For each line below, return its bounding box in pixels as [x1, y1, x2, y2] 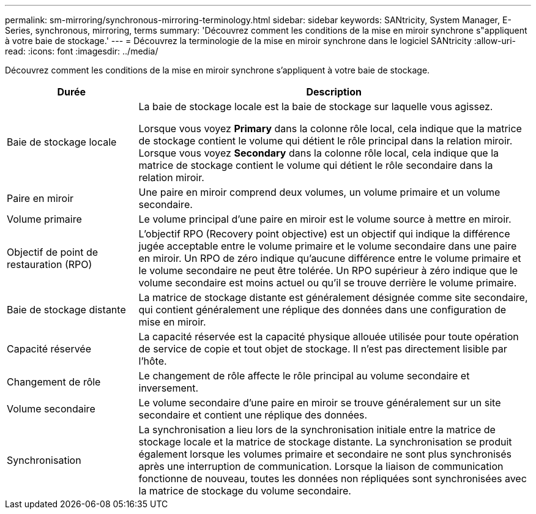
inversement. [138, 382, 199, 394]
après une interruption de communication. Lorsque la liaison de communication [138, 460, 504, 472]
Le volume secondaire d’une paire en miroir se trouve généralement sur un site [138, 397, 501, 409]
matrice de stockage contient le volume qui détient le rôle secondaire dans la [138, 159, 493, 171]
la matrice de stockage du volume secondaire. [138, 485, 351, 497]
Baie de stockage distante [7, 304, 126, 316]
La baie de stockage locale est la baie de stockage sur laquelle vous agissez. [138, 100, 493, 113]
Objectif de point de [7, 246, 99, 258]
